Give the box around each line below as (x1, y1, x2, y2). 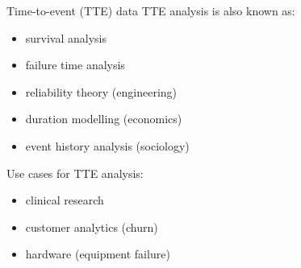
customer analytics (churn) (25, 218, 158, 235)
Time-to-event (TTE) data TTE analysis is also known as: (6, 2, 295, 19)
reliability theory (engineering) (25, 83, 178, 100)
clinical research (25, 192, 104, 208)
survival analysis (25, 29, 107, 46)
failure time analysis (25, 56, 125, 73)
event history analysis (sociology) (25, 137, 190, 154)
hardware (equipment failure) (25, 245, 170, 262)
